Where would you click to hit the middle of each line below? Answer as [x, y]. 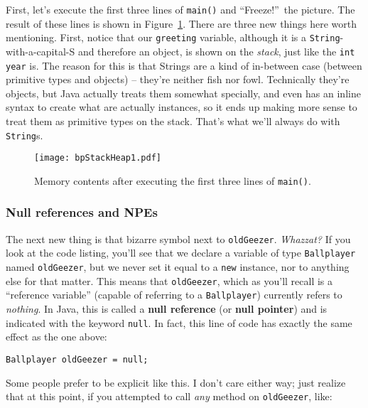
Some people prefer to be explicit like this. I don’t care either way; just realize [176, 382]
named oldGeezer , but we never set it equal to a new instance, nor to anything [178, 267]
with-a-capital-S [40, 51]
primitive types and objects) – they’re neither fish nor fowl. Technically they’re [178, 79]
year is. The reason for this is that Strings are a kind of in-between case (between [184, 65]
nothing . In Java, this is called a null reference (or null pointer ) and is [167, 309]
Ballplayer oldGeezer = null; [77, 359]
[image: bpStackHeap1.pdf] [98, 158]
